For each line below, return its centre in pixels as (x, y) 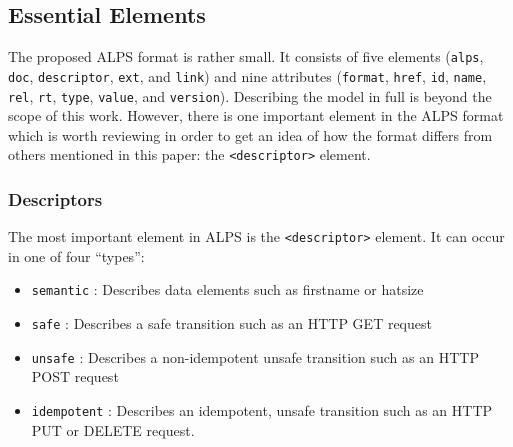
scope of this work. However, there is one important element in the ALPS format (256, 115)
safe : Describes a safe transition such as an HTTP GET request (231, 323)
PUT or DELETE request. (113, 429)
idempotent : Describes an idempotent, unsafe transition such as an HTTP (262, 410)
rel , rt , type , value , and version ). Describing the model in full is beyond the (250, 95)
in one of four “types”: (76, 255)
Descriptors (55, 198)
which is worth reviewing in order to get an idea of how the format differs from (250, 134)
